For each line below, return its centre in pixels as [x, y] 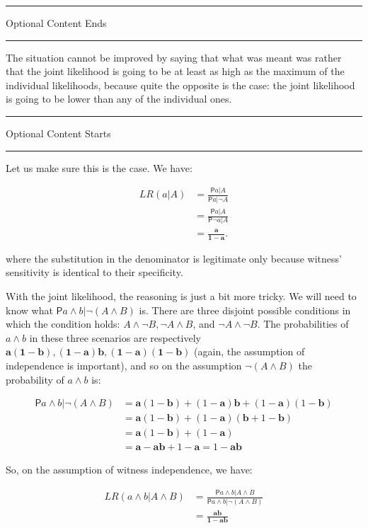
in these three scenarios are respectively [115, 337]
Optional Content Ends [56, 23]
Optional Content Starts [58, 133]
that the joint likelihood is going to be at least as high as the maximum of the [175, 71]
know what [29, 310]
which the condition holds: [63, 324]
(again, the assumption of [249, 351]
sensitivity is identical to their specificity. [94, 272]
